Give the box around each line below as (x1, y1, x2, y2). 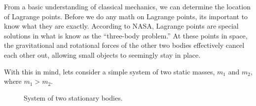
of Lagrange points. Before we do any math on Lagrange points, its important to (4, 11, 248, 21)
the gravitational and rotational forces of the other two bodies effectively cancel (4, 40, 245, 50)
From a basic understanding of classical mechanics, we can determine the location (4, 1, 251, 11)
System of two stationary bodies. (24, 92, 123, 103)
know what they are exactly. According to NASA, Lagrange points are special (4, 21, 239, 31)
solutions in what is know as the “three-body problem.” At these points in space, (4, 30, 248, 40)
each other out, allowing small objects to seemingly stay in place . (4, 49, 201, 60)
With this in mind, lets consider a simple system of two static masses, (4, 66, 215, 76)
